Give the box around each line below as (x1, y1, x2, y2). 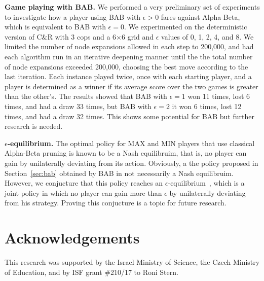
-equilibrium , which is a (168, 178, 245, 188)
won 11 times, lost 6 (187, 91, 250, 101)
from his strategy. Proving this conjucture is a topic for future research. (5, 197, 227, 208)
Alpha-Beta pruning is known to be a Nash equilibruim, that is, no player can (5, 148, 247, 158)
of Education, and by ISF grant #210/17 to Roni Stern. (5, 266, 178, 277)
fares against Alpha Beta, (161, 11, 240, 22)
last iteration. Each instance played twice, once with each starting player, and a (5, 71, 252, 82)
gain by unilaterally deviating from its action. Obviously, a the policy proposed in (5, 157, 258, 168)
